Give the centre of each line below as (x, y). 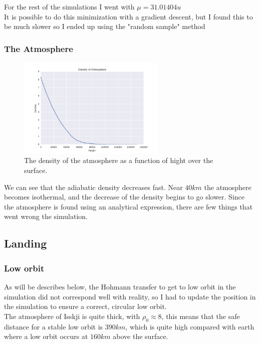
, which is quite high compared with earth (190, 326)
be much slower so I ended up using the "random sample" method (105, 26)
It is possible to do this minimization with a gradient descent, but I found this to (128, 16)
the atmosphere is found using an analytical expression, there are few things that (128, 206)
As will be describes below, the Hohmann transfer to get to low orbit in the (120, 287)
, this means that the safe (201, 316)
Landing (26, 243)
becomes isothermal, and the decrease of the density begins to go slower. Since (124, 197)
